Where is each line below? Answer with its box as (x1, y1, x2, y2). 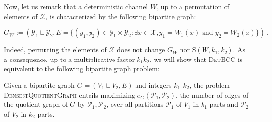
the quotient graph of (4, 99, 68, 109)
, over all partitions (106, 99, 164, 109)
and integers (135, 80, 172, 90)
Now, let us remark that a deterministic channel (4, 1, 148, 11)
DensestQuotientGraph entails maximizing (4, 89, 135, 100)
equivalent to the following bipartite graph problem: (4, 63, 159, 74)
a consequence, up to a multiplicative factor (4, 54, 135, 64)
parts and (209, 99, 238, 109)
